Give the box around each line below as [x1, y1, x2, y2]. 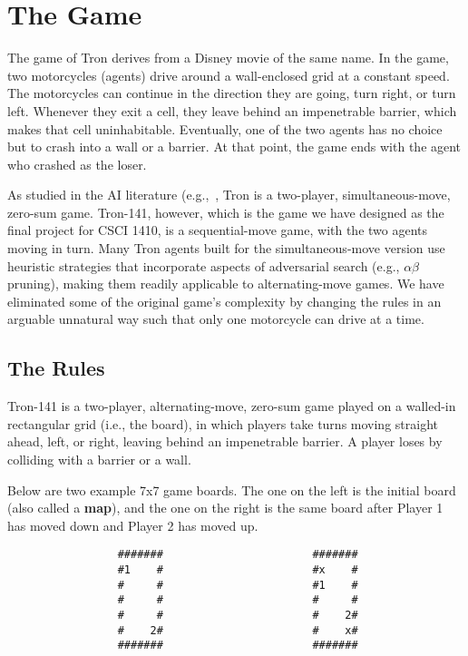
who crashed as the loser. [7, 154, 147, 173]
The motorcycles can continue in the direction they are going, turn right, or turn [7, 83, 456, 103]
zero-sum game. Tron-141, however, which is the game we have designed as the [7, 202, 444, 221]
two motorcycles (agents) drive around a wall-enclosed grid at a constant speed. [7, 65, 450, 84]
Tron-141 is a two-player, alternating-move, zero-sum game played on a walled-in [7, 397, 456, 416]
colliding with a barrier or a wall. [7, 450, 191, 469]
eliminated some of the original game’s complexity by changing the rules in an [7, 291, 442, 310]
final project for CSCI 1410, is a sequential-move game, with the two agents [7, 220, 428, 240]
